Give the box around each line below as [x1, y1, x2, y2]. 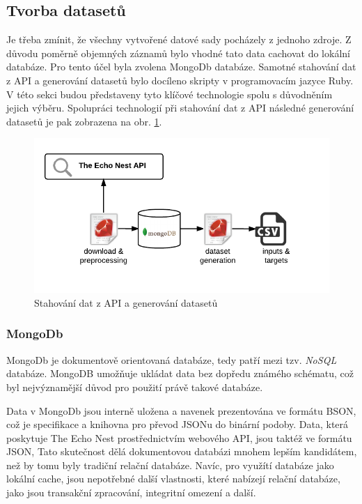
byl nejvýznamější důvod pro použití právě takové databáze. [6, 379, 263, 394]
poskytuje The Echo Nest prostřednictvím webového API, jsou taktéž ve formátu [6, 430, 352, 445]
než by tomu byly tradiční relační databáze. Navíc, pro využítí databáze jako [6, 457, 334, 472]
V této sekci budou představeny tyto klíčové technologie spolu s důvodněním [6, 86, 333, 101]
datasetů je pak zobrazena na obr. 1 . [6, 114, 162, 128]
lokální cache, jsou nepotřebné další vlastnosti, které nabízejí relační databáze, [6, 471, 340, 486]
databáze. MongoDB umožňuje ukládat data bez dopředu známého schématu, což [6, 366, 354, 381]
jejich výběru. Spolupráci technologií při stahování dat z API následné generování [6, 100, 354, 115]
